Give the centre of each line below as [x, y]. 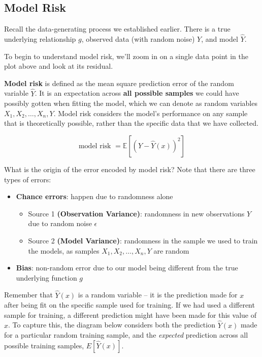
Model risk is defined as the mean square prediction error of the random [119, 83]
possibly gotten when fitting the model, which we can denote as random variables [131, 103]
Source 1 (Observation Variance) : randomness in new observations [136, 213]
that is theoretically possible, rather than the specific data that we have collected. [131, 123]
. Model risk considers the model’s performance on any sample [151, 113]
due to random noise [60, 223]
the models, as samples [64, 250]
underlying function [46, 277]
